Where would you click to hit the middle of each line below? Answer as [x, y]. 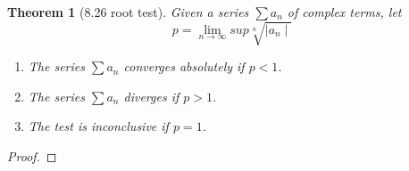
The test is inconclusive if [98, 126]
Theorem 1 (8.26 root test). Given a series [128, 12]
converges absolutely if [184, 66]
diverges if [151, 96]
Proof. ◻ [32, 155]
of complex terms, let [344, 12]
